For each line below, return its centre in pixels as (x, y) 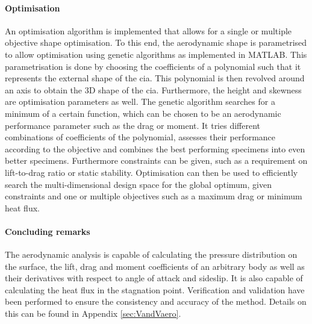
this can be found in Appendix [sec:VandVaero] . (93, 313)
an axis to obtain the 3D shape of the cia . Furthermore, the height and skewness (153, 89)
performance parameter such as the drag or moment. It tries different (133, 125)
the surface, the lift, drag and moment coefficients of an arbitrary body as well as (155, 266)
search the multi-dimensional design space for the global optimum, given (138, 184)
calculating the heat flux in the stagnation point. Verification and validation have (155, 289)
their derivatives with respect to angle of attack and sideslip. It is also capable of (154, 278)
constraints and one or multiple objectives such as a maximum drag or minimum (154, 196)
